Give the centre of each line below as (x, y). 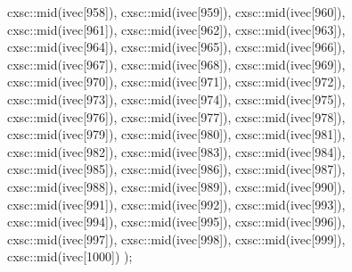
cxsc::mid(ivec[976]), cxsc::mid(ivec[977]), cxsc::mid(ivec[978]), (176, 116)
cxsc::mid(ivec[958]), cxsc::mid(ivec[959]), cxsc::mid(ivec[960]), (176, 12)
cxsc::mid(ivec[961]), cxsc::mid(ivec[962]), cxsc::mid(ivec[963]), (176, 29)
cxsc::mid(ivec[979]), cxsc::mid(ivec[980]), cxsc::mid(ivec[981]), (176, 134)
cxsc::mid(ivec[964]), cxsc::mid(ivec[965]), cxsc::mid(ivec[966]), (176, 47)
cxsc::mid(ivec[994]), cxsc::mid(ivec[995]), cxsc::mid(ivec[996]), (176, 222)
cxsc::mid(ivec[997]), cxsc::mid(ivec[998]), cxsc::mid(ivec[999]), (176, 239)
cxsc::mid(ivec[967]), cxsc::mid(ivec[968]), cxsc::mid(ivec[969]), (176, 64)
